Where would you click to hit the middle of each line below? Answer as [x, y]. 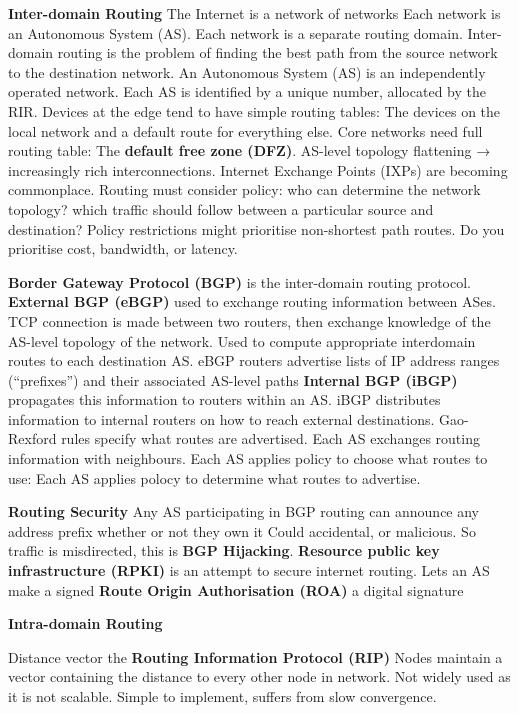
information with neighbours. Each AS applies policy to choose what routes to [248, 458]
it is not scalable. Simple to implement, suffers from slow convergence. [222, 696]
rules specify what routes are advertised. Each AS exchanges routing [270, 438]
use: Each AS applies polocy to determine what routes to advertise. [214, 477]
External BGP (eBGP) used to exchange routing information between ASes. [252, 301]
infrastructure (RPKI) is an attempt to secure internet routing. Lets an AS [249, 570]
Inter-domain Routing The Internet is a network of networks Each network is [254, 13]
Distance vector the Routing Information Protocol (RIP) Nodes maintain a [255, 656]
